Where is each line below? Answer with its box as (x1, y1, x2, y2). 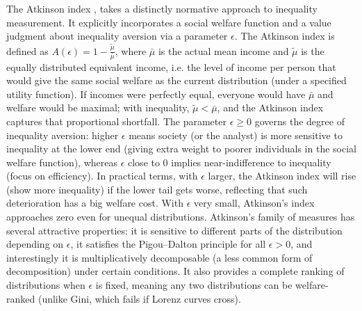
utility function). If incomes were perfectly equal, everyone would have (6, 86, 306, 101)
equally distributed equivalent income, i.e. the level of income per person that (6, 59, 336, 74)
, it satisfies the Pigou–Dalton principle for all (70, 237, 266, 251)
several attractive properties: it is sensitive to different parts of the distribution (6, 223, 343, 237)
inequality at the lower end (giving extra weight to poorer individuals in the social (6, 141, 356, 156)
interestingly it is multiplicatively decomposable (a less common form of (6, 250, 313, 264)
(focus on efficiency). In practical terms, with (6, 168, 198, 183)
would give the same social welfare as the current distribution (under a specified (6, 73, 347, 88)
